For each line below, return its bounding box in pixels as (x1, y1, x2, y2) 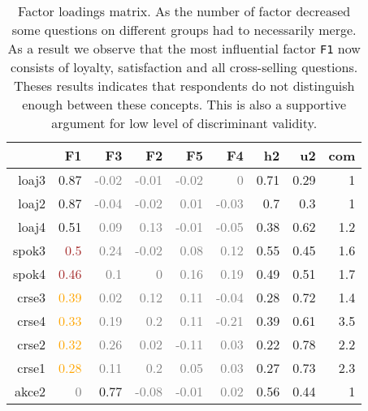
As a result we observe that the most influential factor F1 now (7, 39, 361, 58)
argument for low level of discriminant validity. (51, 113, 318, 132)
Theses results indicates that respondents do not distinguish (13, 76, 355, 95)
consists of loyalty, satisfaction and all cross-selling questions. (11, 58, 358, 76)
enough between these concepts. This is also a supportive (22, 95, 347, 113)
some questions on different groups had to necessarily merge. (11, 20, 357, 39)
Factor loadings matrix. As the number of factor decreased (18, 2, 351, 20)
